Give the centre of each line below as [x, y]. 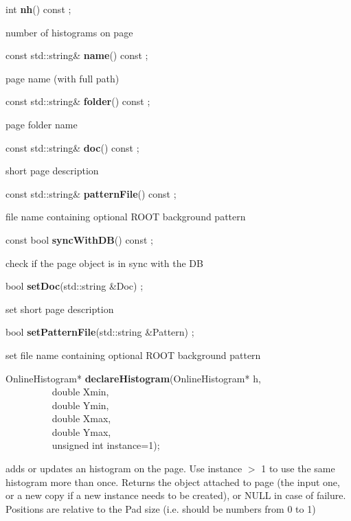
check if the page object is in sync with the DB [104, 263]
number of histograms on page [69, 32]
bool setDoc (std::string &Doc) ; [75, 286]
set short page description [60, 309]
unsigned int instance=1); [106, 445]
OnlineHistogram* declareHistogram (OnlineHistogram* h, [133, 378]
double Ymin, [80, 405]
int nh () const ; [38, 9]
